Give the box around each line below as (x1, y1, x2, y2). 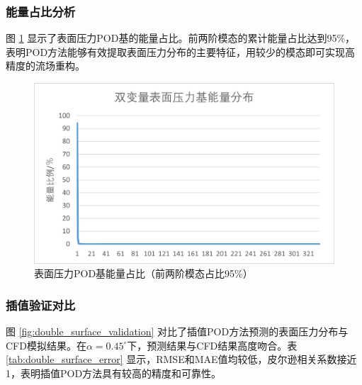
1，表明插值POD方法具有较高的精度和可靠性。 (6, 365, 222, 380)
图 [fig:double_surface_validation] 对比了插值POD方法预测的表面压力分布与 (6, 324, 349, 339)
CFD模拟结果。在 (6, 337, 86, 352)
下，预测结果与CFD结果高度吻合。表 (127, 337, 298, 352)
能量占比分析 (6, 2, 76, 20)
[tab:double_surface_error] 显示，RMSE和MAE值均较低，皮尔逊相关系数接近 (6, 352, 357, 367)
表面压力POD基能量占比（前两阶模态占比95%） (34, 266, 253, 281)
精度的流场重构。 (6, 58, 85, 73)
